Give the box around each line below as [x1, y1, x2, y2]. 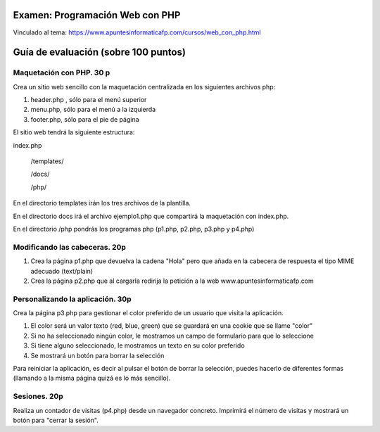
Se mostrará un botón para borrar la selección [30, 351, 165, 360]
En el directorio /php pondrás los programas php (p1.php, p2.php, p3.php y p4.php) [13, 224, 255, 233]
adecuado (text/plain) [30, 267, 94, 275]
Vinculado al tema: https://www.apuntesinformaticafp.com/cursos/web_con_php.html [13, 28, 262, 37]
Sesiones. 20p [13, 391, 63, 401]
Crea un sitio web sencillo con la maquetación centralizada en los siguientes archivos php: [13, 82, 276, 91]
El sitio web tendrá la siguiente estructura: [13, 128, 135, 136]
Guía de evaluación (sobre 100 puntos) [13, 46, 186, 58]
